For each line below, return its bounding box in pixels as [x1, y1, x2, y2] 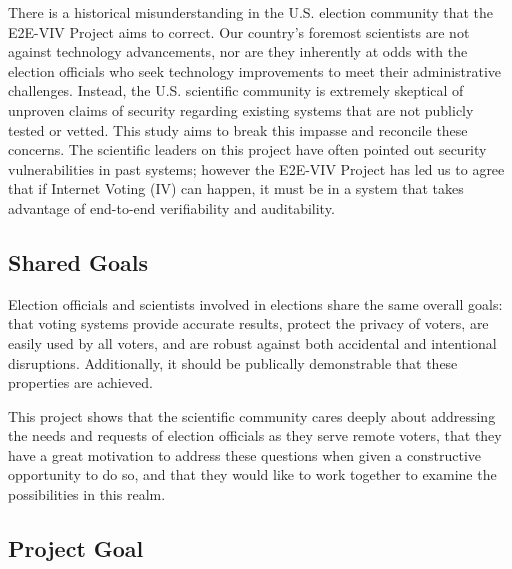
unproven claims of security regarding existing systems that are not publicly [8, 99, 474, 120]
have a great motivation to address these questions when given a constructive [8, 444, 482, 465]
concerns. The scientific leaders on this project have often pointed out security [8, 139, 487, 160]
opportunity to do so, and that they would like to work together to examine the [8, 464, 497, 485]
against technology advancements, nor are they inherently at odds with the [8, 41, 468, 62]
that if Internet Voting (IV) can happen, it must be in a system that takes [8, 178, 464, 199]
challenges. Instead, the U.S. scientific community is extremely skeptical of [8, 80, 464, 101]
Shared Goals [8, 246, 149, 277]
